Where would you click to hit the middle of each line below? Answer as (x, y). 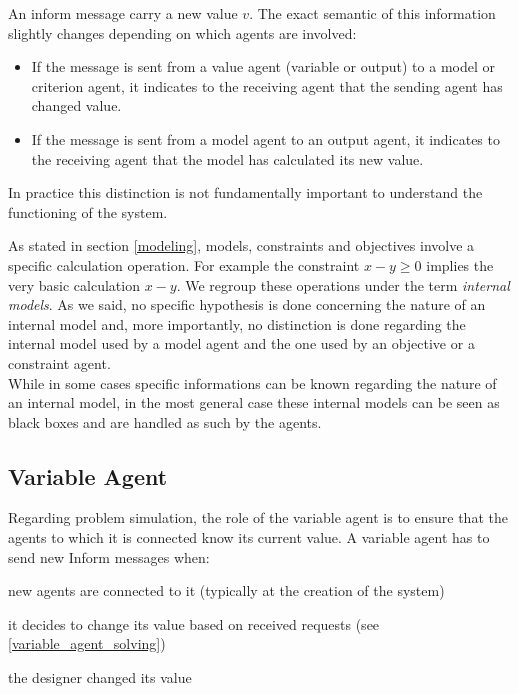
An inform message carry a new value (123, 13)
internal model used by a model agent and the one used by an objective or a (241, 343)
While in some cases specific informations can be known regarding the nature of (252, 382)
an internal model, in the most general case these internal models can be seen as (254, 402)
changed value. (76, 105)
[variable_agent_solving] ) (87, 643)
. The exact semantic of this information (372, 13)
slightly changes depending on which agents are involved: (182, 32)
